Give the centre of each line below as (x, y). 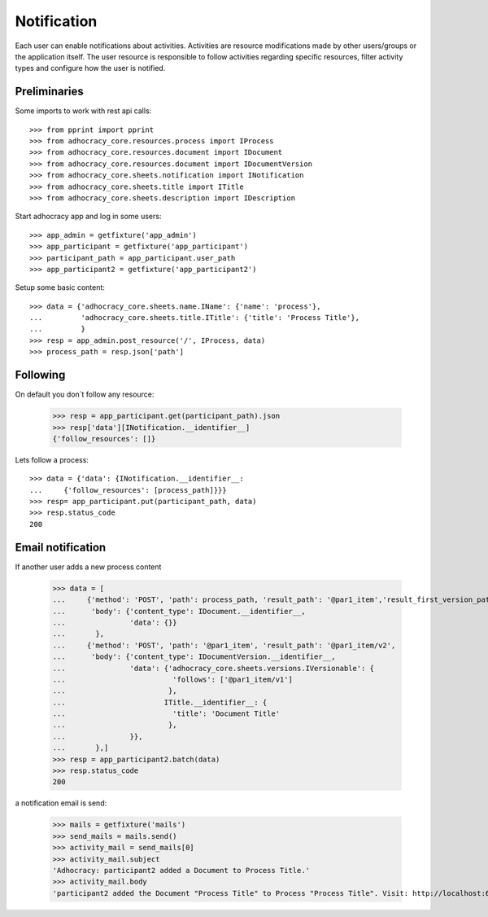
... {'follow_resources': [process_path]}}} (128, 490)
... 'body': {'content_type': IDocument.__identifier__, (179, 611)
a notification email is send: (61, 803)
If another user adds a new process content (88, 567)
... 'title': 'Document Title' (166, 714)
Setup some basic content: (60, 287)
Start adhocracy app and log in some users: (88, 217)
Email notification (61, 547)
